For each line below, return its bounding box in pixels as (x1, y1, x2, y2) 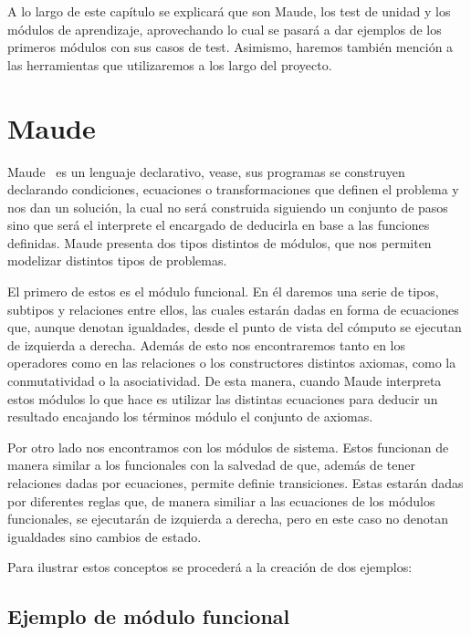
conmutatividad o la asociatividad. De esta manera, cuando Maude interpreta (7, 371, 442, 390)
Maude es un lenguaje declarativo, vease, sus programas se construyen (7, 161, 405, 181)
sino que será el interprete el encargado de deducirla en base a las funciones (7, 215, 430, 234)
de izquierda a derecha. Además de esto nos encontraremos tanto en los (7, 335, 406, 354)
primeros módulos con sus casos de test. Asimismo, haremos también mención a (7, 37, 454, 57)
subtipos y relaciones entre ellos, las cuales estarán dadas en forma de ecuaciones (7, 299, 459, 318)
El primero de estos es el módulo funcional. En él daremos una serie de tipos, (7, 282, 439, 301)
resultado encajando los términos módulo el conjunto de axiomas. (7, 407, 373, 426)
